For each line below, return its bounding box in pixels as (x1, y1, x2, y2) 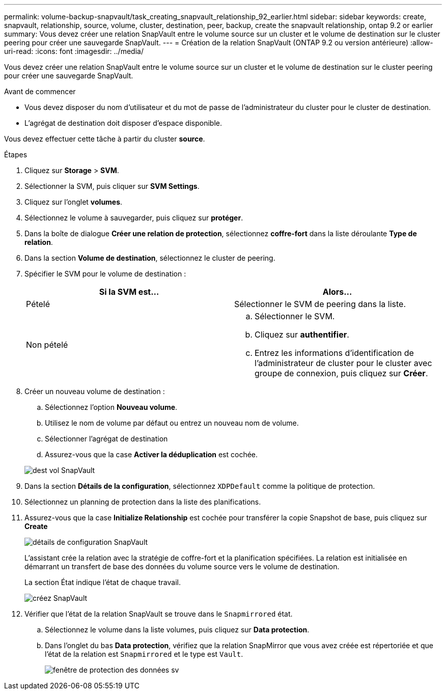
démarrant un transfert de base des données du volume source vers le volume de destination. (24, 562, 340, 571)
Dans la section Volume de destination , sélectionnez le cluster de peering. (24, 254, 275, 262)
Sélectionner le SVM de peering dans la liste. (234, 299, 406, 309)
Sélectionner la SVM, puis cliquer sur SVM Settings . (24, 182, 200, 190)
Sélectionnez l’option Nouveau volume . (45, 403, 178, 411)
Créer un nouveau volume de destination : (24, 387, 165, 396)
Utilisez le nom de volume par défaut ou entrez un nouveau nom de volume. (45, 419, 299, 427)
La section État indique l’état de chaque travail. (24, 578, 181, 587)
